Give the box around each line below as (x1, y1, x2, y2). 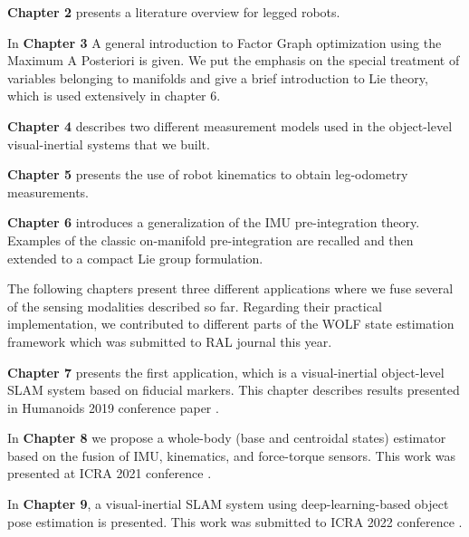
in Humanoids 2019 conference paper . (7, 398, 219, 417)
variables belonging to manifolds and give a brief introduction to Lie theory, (7, 68, 428, 87)
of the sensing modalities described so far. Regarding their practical (7, 296, 382, 315)
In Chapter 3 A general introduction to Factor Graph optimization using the (7, 33, 442, 52)
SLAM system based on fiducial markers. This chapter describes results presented (7, 380, 460, 399)
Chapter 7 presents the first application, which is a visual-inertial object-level (7, 362, 445, 381)
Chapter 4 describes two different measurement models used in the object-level (7, 116, 453, 135)
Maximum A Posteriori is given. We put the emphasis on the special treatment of (7, 51, 460, 70)
